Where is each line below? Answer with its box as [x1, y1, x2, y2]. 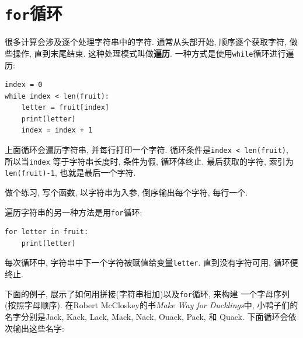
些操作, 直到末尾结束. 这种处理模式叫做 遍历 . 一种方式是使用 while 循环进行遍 [5, 47, 294, 59]
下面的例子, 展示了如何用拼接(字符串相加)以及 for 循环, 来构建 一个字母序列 [5, 287, 290, 299]
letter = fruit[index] [21, 103, 109, 112]
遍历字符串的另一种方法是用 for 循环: [5, 205, 142, 218]
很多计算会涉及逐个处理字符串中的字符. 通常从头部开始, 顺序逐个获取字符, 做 [5, 36, 298, 48]
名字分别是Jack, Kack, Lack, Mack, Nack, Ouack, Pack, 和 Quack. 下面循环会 [5, 310, 288, 322]
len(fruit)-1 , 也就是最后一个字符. [5, 166, 136, 179]
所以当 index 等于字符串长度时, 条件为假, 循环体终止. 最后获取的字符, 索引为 [5, 155, 294, 167]
